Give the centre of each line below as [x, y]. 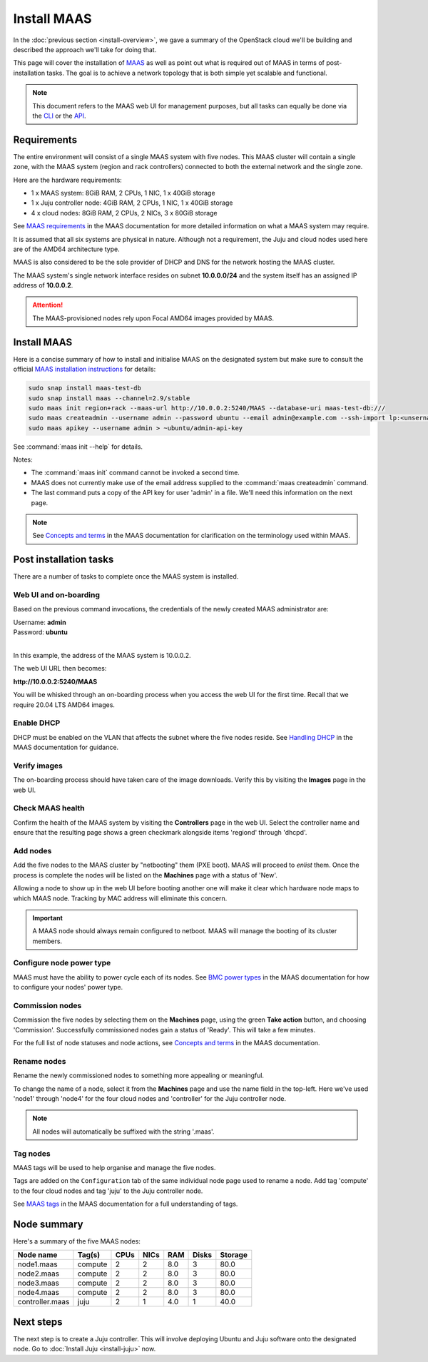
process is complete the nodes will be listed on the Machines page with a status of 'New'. [145, 875]
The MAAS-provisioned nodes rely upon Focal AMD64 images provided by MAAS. [153, 318]
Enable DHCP [37, 723]
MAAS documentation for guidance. [66, 747]
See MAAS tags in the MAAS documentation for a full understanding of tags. [126, 1204]
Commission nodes [47, 1005]
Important [48, 918]
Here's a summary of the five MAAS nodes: [77, 1241]
